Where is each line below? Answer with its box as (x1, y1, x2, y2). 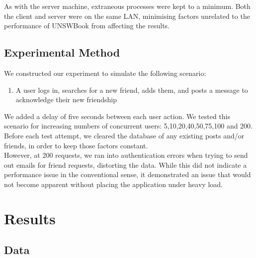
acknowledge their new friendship (15, 94, 117, 105)
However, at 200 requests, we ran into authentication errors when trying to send (4, 150, 248, 160)
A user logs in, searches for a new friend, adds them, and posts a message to (15, 84, 248, 95)
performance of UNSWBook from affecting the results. (4, 20, 170, 31)
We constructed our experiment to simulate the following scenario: (4, 67, 206, 78)
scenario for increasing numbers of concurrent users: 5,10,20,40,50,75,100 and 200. (4, 121, 253, 131)
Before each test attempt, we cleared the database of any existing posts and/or (4, 130, 245, 140)
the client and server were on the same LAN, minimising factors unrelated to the (4, 10, 250, 21)
